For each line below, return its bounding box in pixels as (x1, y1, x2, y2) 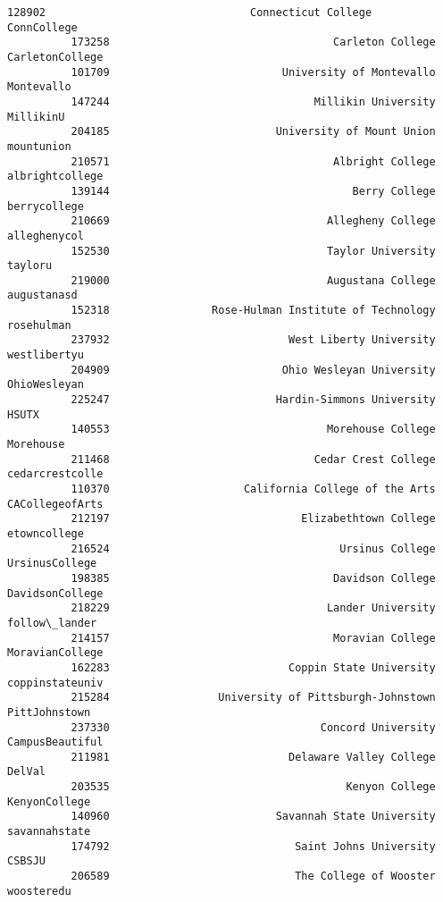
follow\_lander (7, 616, 97, 629)
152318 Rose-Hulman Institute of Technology (71, 304, 436, 317)
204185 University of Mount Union (71, 125, 436, 139)
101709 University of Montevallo (71, 65, 436, 79)
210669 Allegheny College (71, 215, 436, 228)
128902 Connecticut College (7, 6, 372, 19)
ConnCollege (7, 21, 78, 34)
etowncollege (7, 527, 84, 540)
